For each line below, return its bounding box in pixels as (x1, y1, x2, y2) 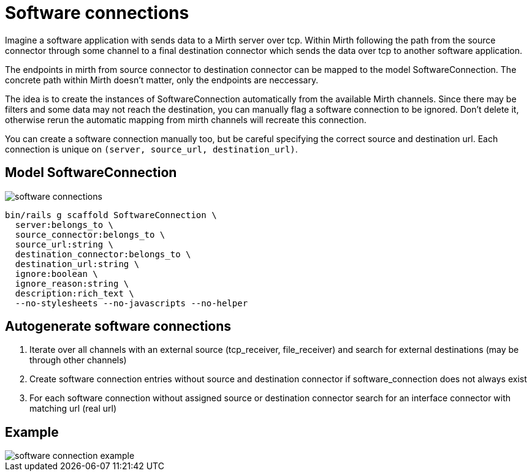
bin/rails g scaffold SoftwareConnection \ (5, 210, 217, 220)
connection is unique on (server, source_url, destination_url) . (5, 143, 298, 154)
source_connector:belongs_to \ (15, 229, 165, 240)
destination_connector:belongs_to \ (15, 249, 191, 259)
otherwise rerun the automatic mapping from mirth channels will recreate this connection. (5, 114, 367, 125)
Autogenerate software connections (5, 319, 232, 334)
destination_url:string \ (15, 259, 140, 269)
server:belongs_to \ (15, 219, 114, 230)
